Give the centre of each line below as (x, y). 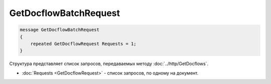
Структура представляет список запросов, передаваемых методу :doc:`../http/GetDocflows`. (109, 64)
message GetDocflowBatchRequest (60, 30)
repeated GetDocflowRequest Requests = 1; (83, 43)
